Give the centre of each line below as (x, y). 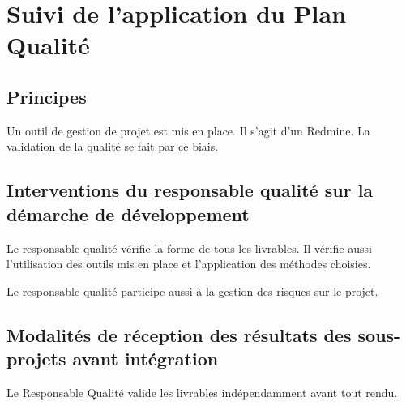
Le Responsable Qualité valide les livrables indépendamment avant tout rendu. (202, 392)
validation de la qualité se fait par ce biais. (113, 146)
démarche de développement (128, 214)
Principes (47, 96)
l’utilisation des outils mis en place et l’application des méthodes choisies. (189, 264)
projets (36, 359)
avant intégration (145, 359)
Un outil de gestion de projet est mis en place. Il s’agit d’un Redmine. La (188, 130)
